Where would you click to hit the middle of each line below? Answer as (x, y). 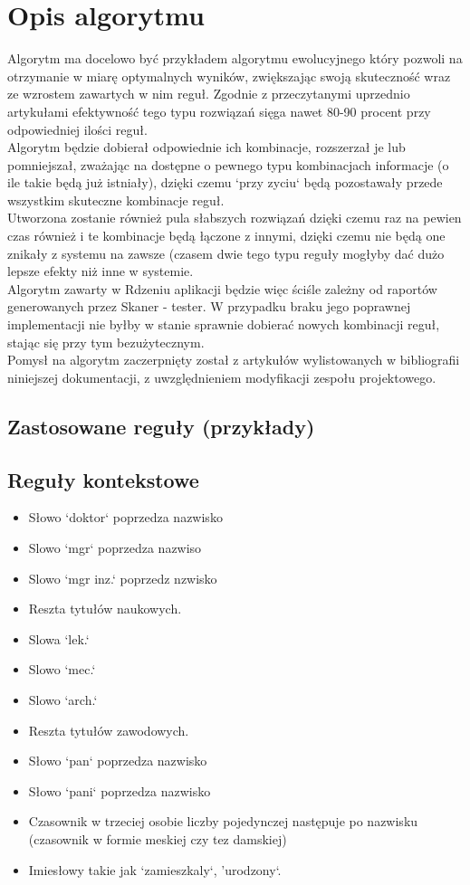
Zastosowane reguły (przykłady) (161, 426)
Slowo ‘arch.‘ (63, 699)
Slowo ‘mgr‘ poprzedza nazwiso (115, 547)
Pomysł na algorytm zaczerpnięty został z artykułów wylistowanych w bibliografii (234, 360)
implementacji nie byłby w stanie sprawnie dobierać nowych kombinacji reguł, (224, 324)
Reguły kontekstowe (103, 479)
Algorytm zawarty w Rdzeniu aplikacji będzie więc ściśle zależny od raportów (222, 288)
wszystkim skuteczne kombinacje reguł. (116, 200)
